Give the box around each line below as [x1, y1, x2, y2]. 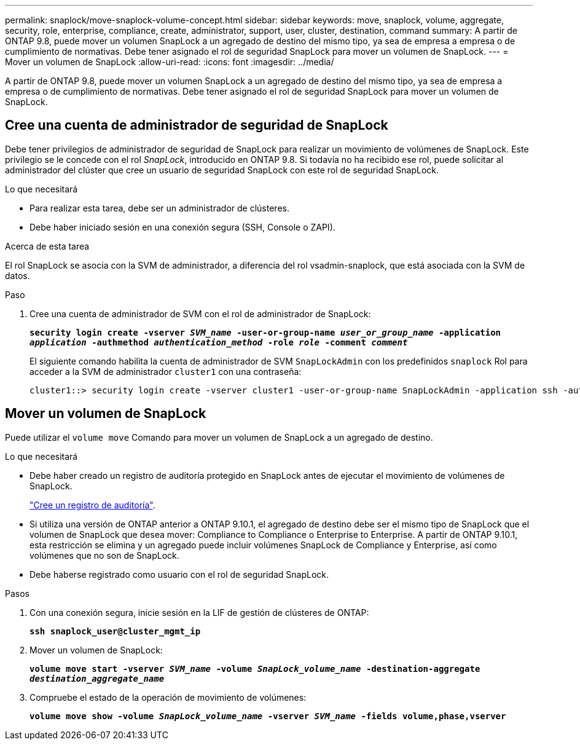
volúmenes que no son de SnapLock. [29, 550, 179, 561]
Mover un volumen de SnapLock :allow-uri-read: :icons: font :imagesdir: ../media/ [5, 57, 334, 67]
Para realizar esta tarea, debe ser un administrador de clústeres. [29, 202, 289, 213]
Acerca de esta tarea [5, 240, 90, 251]
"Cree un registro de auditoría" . [29, 499, 155, 510]
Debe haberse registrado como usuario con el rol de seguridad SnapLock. [29, 569, 329, 580]
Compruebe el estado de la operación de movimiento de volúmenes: [29, 692, 307, 703]
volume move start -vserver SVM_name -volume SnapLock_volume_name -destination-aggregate [29, 663, 480, 674]
